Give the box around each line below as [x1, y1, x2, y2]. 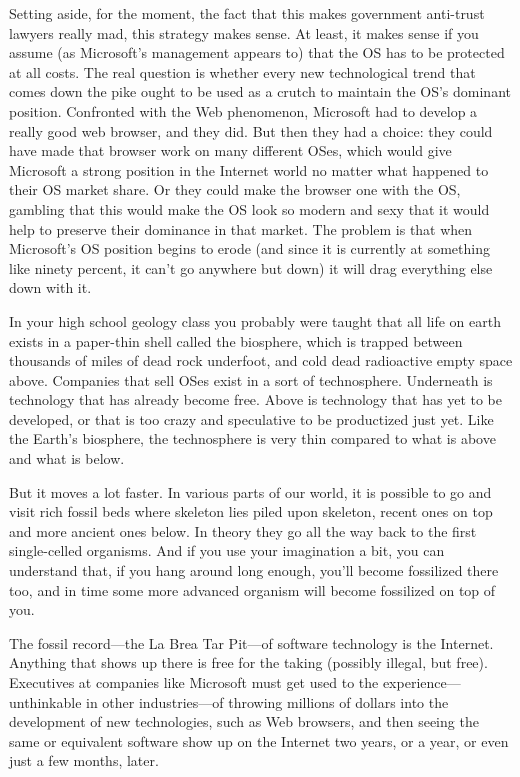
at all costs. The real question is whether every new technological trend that [9, 61, 476, 82]
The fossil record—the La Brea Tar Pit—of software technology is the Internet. [9, 632, 494, 653]
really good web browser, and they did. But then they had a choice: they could [9, 120, 493, 141]
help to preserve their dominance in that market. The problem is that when [9, 218, 473, 239]
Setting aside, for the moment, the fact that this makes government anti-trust [9, 3, 485, 23]
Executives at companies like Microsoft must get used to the [9, 672, 379, 692]
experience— [382, 672, 461, 692]
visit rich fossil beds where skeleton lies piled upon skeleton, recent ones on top [9, 501, 493, 522]
